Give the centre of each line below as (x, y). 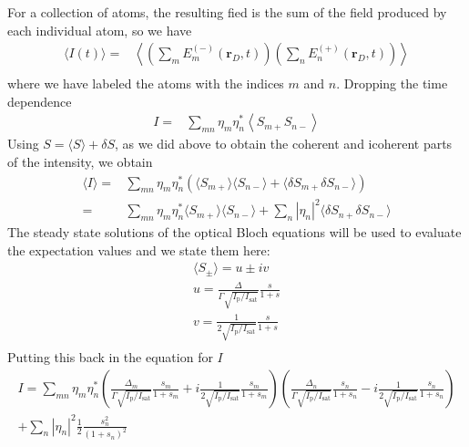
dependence (40, 101)
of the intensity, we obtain (80, 162)
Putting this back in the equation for (110, 357)
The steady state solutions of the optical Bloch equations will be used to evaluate (234, 232)
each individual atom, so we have (100, 30)
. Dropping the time (392, 83)
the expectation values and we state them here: (139, 249)
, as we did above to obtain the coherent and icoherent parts (284, 144)
